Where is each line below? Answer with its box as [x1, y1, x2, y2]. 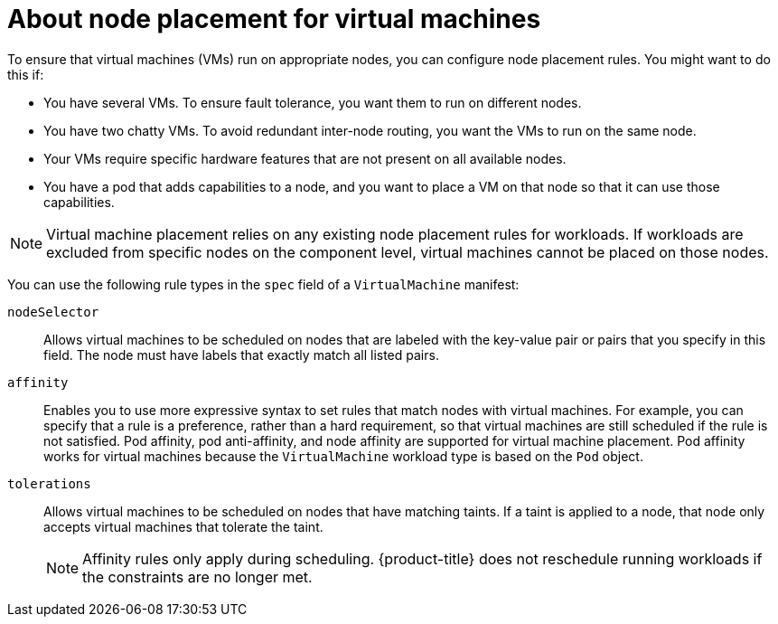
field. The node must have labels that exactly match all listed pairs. [43, 346, 439, 363]
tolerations [7, 476, 91, 491]
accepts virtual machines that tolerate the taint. [43, 518, 323, 534]
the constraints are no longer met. [82, 567, 313, 586]
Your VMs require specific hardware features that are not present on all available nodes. [43, 150, 567, 166]
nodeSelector [7, 304, 99, 319]
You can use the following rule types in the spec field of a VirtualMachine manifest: [7, 276, 520, 292]
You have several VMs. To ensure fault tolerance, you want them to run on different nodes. [43, 94, 582, 110]
